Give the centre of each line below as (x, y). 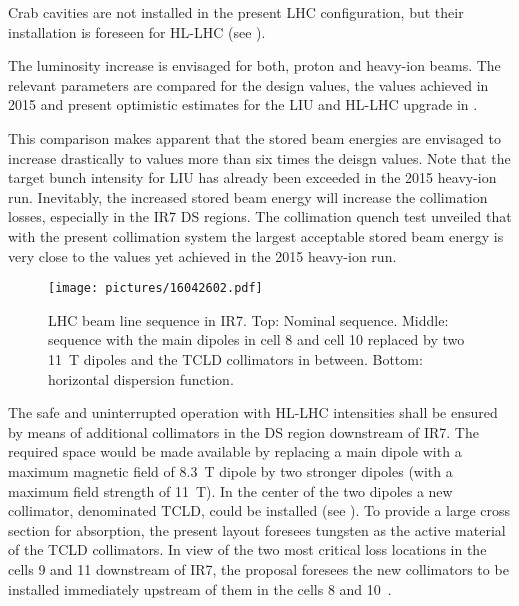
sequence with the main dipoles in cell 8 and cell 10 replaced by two (256, 339)
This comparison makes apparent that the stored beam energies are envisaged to (254, 137)
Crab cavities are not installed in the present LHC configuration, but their (236, 12)
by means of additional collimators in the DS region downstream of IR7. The (243, 431)
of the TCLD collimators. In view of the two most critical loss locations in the (247, 549)
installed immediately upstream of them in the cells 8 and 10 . (200, 588)
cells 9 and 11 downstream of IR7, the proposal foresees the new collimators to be (258, 568)
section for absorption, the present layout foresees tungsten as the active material (257, 529)
